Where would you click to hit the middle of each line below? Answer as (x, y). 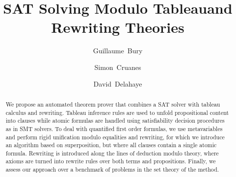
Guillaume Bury (118, 51)
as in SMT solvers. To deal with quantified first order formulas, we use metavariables (114, 128)
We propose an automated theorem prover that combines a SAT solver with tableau (113, 104)
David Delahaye (118, 83)
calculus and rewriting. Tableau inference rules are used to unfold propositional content (117, 112)
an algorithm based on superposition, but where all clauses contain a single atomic (111, 145)
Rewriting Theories (118, 27)
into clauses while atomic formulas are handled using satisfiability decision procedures (115, 121)
